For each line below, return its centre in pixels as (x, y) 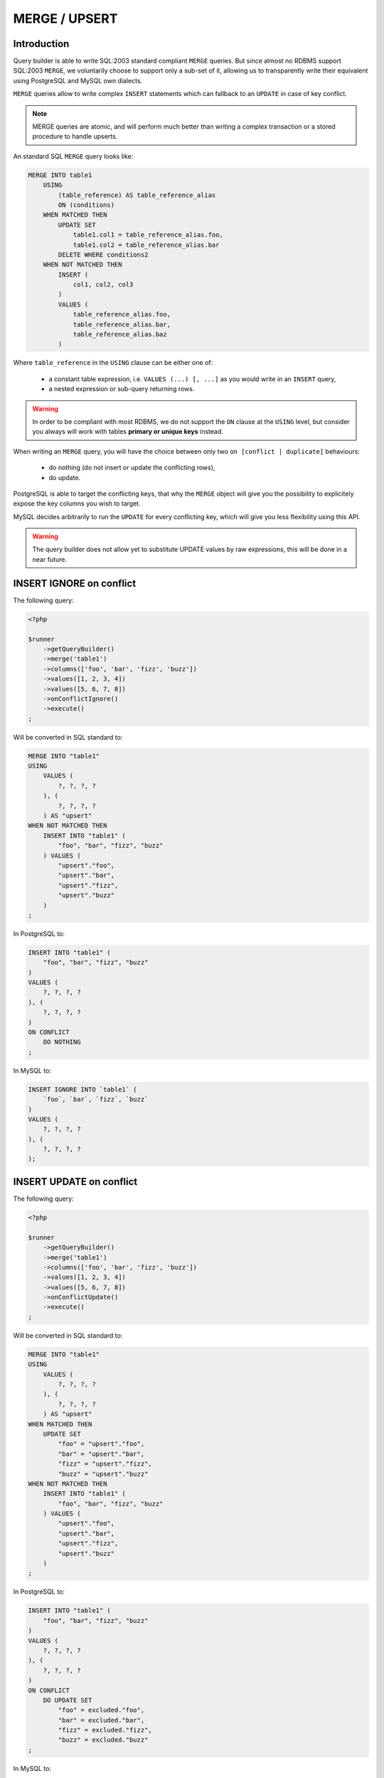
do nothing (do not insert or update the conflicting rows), (132, 468)
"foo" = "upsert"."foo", (101, 1444)
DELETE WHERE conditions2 (103, 255)
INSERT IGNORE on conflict (75, 583)
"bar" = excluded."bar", (101, 1720)
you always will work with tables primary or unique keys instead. (128, 432)
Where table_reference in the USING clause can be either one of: (113, 363)
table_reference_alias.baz (120, 335)
